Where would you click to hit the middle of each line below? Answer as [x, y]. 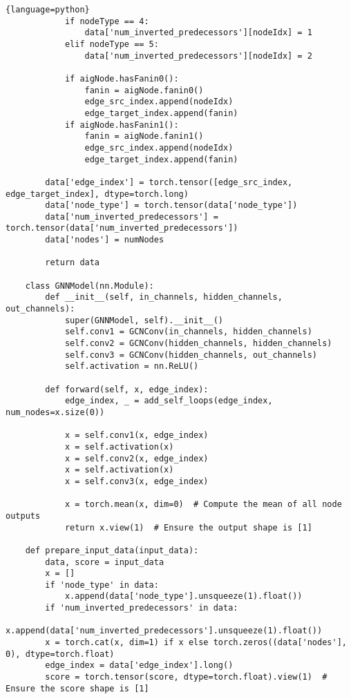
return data [73, 263]
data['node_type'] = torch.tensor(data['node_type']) [171, 205]
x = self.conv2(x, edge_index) [136, 458]
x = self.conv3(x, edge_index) [136, 481]
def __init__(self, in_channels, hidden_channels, [164, 297]
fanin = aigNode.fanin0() [144, 90]
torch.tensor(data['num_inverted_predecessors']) [122, 228]
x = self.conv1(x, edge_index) [136, 435]
